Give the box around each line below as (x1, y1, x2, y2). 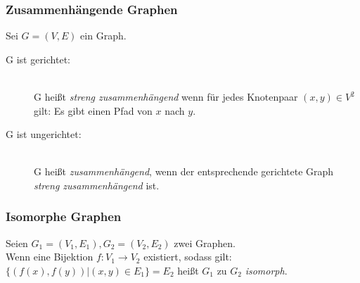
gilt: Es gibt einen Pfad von (34, 103, 153, 118)
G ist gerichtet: (6, 51, 70, 66)
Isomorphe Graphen (6, 208, 122, 225)
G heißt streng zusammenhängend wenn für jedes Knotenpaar (34, 89, 298, 103)
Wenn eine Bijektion (6, 249, 94, 264)
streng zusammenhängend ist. (34, 177, 160, 192)
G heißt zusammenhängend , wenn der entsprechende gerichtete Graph (34, 164, 334, 179)
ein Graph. (80, 28, 127, 43)
